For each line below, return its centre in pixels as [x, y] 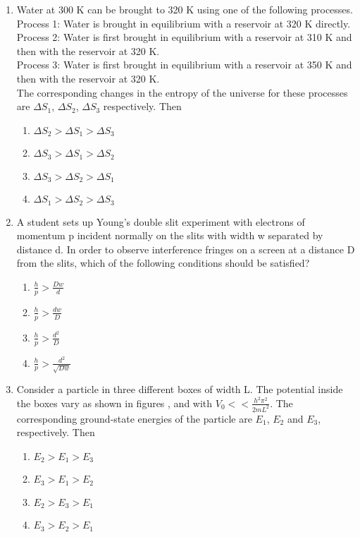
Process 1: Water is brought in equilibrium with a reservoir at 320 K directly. [184, 23]
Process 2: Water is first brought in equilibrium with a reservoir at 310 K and [184, 37]
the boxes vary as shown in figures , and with [114, 403]
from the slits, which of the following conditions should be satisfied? [163, 263]
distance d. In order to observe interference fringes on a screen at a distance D [186, 249]
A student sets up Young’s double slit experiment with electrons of [161, 221]
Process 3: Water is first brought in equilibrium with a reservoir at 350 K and [184, 65]
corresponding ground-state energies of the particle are [134, 418]
